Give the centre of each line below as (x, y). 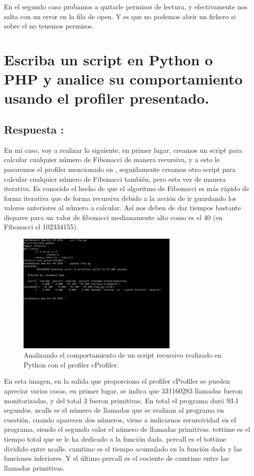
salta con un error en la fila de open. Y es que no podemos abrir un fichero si (120, 16)
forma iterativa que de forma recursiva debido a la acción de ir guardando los (120, 198)
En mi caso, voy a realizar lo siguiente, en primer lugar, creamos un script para (123, 150)
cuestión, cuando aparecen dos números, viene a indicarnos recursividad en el (120, 419)
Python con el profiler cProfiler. (71, 364)
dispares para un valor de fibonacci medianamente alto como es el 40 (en (113, 217)
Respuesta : (34, 129)
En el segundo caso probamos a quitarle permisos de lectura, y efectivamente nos (126, 6)
